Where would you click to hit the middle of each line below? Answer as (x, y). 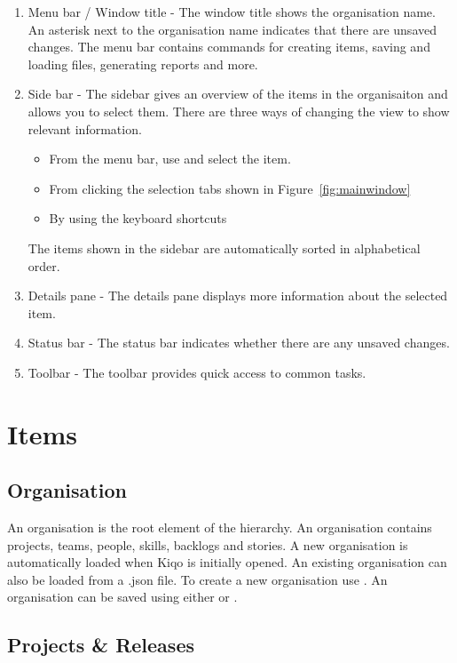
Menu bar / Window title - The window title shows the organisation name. (232, 12)
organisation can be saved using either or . (122, 597)
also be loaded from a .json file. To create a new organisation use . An (197, 579)
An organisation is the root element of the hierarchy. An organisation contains (220, 527)
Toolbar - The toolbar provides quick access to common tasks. (197, 372)
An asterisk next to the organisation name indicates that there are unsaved (232, 29)
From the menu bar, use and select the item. (170, 159)
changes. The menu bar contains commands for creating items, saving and (229, 47)
